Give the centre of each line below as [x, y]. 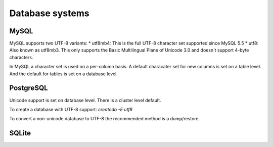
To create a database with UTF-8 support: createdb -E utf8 [71, 109]
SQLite [20, 133]
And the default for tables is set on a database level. [64, 74]
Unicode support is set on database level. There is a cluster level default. [85, 100]
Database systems [49, 13]
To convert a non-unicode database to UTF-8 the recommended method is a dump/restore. [105, 119]
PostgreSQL [29, 88]
